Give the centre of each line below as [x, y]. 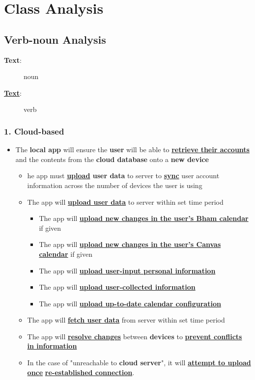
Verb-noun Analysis [55, 39]
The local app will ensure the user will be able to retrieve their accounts [132, 149]
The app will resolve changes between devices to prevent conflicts [135, 336]
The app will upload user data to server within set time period [125, 202]
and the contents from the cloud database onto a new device [112, 159]
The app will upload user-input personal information [127, 270]
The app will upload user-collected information [117, 287]
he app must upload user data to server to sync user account [123, 176]
